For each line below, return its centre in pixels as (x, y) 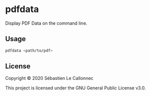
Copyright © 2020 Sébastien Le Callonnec (49, 78)
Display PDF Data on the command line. (46, 23)
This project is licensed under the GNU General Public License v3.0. (76, 88)
